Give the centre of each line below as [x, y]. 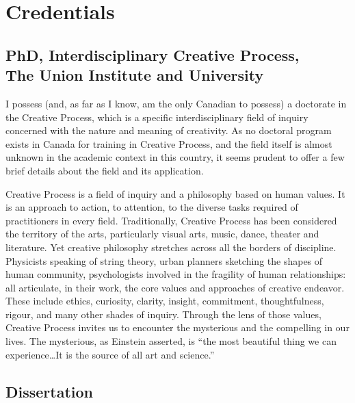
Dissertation [50, 391]
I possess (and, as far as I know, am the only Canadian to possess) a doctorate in [176, 103]
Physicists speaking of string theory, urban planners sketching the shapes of [164, 260]
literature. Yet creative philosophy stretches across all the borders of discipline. [171, 247]
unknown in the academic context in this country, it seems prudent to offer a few [175, 157]
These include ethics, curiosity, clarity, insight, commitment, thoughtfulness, [165, 301]
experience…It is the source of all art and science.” [110, 354]
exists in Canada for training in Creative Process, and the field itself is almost [169, 143]
